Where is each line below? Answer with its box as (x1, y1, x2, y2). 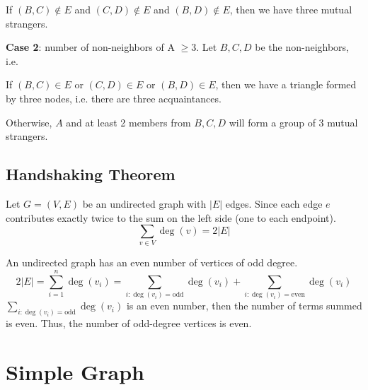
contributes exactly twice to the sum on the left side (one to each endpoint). (6, 210, 336, 225)
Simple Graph (6, 357, 144, 386)
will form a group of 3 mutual (229, 114, 358, 129)
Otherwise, (6, 114, 52, 129)
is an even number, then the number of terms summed (126, 298, 362, 313)
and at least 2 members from (66, 114, 191, 129)
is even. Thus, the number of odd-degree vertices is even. (6, 316, 252, 331)
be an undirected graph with (82, 196, 207, 211)
